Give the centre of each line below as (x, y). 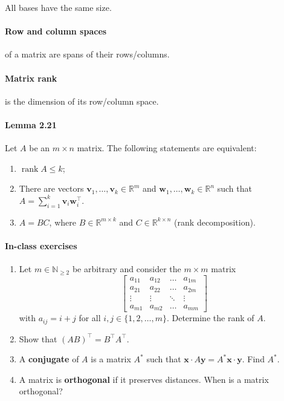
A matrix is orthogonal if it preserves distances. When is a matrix (144, 379)
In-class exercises (41, 245)
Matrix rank (31, 78)
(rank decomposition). (215, 222)
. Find (253, 359)
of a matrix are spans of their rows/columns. (87, 54)
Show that (38, 338)
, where (63, 222)
